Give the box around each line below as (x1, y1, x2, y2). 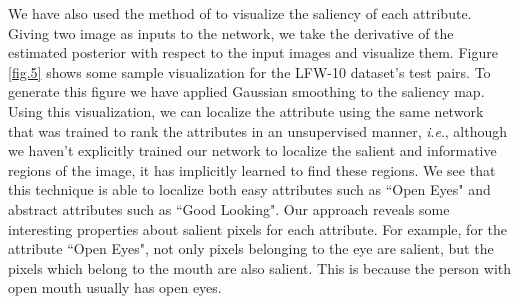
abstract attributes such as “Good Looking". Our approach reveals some (8, 198, 450, 219)
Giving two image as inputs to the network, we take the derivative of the (8, 22, 454, 43)
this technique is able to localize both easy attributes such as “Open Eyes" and (8, 179, 491, 200)
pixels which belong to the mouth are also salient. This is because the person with (8, 257, 512, 278)
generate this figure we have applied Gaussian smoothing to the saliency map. (8, 81, 485, 102)
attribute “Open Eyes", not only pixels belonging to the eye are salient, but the (8, 238, 494, 259)
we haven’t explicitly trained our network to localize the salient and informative (8, 140, 497, 161)
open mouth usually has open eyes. (8, 277, 222, 298)
